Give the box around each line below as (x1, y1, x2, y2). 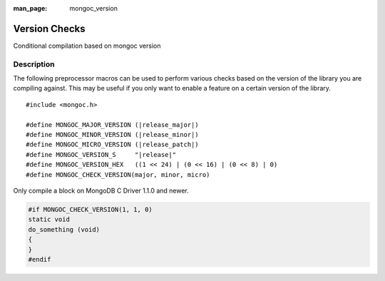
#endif (28, 255, 51, 263)
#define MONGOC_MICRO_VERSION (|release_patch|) (26, 140, 199, 149)
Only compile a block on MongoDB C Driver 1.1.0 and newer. (13, 186, 189, 195)
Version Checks (13, 22, 86, 35)
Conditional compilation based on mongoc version (13, 41, 161, 50)
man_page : (13, 4, 48, 12)
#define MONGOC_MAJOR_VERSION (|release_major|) (26, 121, 199, 128)
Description (13, 59, 55, 69)
